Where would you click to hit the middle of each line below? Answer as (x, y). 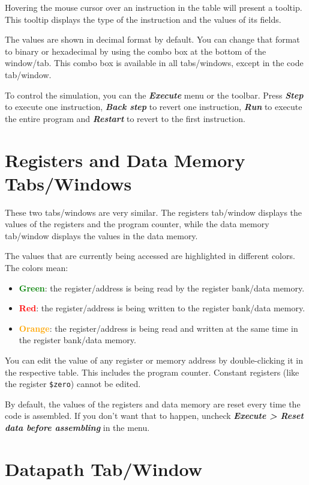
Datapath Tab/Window (104, 468)
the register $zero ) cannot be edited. (73, 384)
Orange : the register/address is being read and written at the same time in (158, 328)
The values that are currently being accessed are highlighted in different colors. (150, 256)
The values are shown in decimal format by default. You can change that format (152, 39)
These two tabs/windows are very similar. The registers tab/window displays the (154, 212)
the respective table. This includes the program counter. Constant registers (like (152, 372)
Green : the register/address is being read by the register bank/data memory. (162, 288)
